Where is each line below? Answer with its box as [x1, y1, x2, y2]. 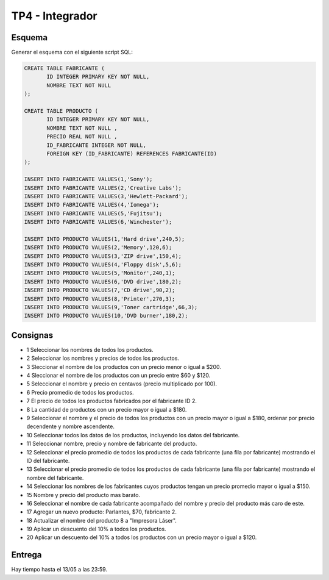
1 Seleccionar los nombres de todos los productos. [26, 346, 154, 353]
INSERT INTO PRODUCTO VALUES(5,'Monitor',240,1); [24, 270, 175, 277]
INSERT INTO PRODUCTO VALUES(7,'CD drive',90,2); [24, 287, 175, 294]
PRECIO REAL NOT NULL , [46, 133, 118, 140]
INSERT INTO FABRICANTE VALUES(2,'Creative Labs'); [24, 184, 182, 192]
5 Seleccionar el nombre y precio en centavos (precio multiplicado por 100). [26, 380, 218, 387]
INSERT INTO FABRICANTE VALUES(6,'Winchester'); [24, 218, 172, 226]
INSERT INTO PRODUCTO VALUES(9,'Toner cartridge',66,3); [24, 304, 198, 310]
